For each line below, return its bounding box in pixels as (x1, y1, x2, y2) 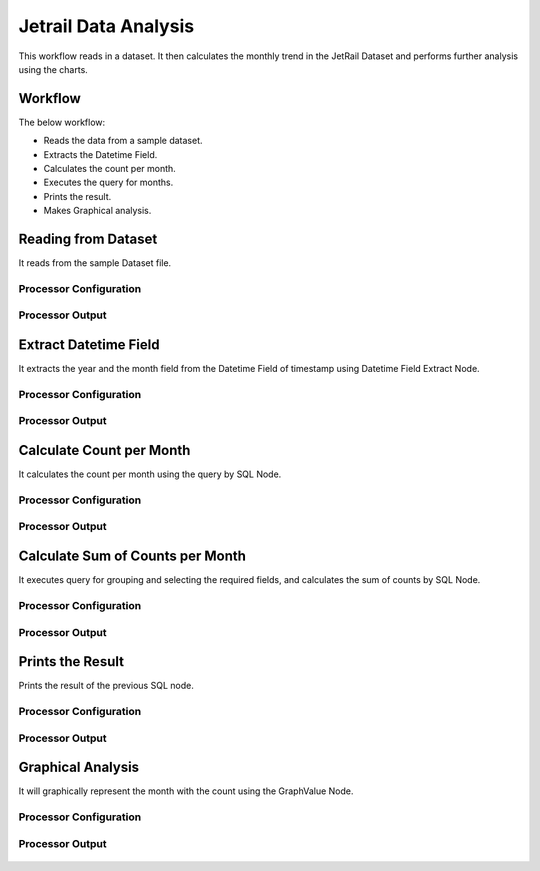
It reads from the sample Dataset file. (18, 257, 172, 269)
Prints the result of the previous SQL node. (18, 680, 194, 692)
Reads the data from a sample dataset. (43, 135, 204, 147)
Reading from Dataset (18, 231, 158, 247)
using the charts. (18, 63, 89, 75)
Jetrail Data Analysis (18, 15, 195, 37)
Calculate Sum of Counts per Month (18, 548, 247, 565)
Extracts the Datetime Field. (43, 148, 158, 160)
